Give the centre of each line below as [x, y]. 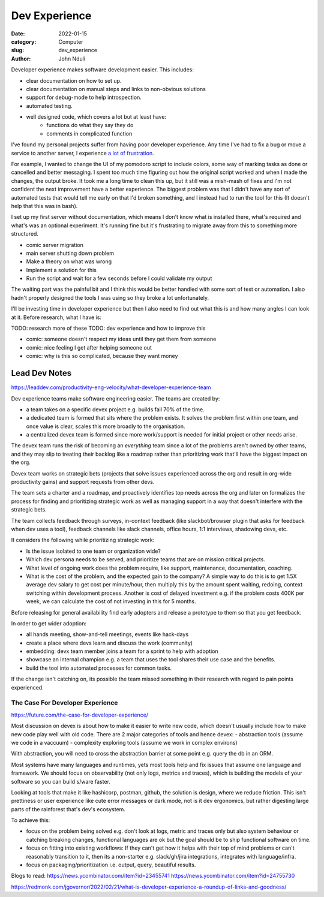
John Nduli [72, 58]
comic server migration [55, 245]
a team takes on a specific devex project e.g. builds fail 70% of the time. [115, 409]
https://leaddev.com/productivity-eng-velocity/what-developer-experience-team [111, 387]
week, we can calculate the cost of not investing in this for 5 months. [111, 601]
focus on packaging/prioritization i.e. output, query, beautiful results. [111, 865]
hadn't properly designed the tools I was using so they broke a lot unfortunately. [110, 297]
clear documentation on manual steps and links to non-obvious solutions [116, 89]
